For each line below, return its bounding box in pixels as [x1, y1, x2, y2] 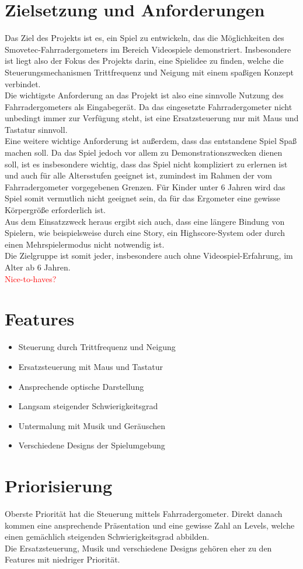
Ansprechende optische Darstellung [18, 380, 144, 392]
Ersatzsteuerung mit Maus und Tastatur [18, 360, 163, 372]
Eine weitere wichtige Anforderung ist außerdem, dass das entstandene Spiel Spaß [5, 135, 297, 147]
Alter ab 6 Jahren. [5, 261, 71, 273]
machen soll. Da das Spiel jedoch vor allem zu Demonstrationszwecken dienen [5, 146, 283, 159]
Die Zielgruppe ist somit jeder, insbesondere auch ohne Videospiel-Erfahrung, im [5, 249, 293, 262]
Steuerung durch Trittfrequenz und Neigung [18, 341, 176, 353]
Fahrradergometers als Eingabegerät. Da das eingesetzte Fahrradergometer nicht [5, 100, 292, 112]
